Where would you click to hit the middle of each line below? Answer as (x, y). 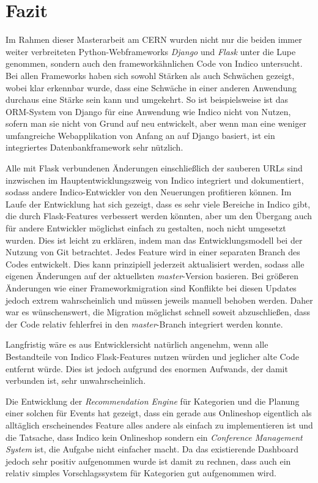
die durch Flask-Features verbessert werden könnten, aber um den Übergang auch (159, 216)
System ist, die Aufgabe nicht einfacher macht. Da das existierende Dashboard (152, 449)
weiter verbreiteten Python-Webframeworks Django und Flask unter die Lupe (151, 51)
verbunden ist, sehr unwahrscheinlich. (76, 380)
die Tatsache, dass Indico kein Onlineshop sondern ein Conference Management (154, 437)
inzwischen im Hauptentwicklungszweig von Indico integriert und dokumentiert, (155, 180)
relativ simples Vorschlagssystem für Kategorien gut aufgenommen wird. (141, 473)
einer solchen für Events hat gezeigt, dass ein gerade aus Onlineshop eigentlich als (159, 413)
